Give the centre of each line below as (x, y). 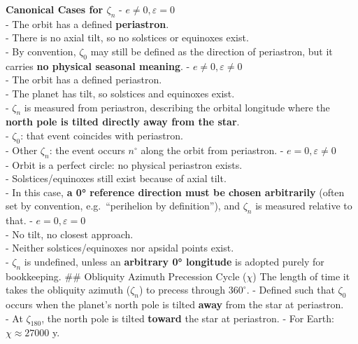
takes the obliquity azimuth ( (68, 290)
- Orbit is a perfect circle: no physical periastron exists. (124, 164)
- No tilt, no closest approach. (70, 234)
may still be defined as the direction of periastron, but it (212, 51)
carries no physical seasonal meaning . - (98, 66)
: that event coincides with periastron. (102, 135)
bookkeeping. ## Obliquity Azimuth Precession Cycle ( (126, 276)
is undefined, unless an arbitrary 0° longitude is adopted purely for (174, 261)
